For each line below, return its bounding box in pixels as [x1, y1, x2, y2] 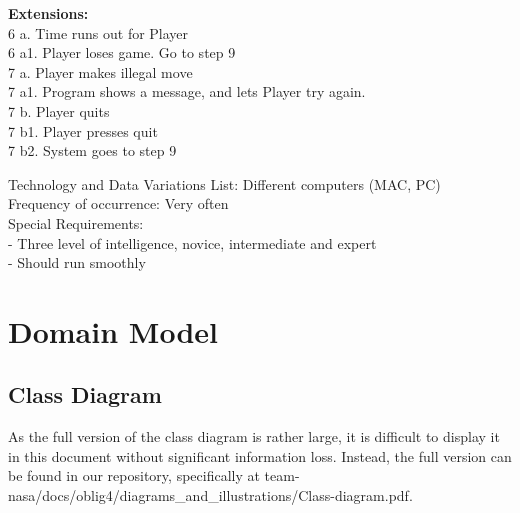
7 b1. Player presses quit [8, 120, 158, 141]
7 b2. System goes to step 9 [8, 140, 177, 161]
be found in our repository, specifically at [8, 465, 260, 486]
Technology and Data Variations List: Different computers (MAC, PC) [8, 173, 441, 194]
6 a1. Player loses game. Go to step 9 [8, 42, 236, 63]
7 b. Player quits [8, 100, 110, 121]
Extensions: [8, 3, 89, 23]
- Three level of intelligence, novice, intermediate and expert [8, 232, 377, 253]
